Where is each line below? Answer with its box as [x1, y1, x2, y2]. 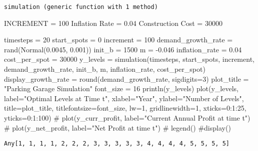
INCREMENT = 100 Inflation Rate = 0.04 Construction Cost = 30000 [4, 17, 222, 28]
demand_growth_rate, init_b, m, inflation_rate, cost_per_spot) [4, 64, 205, 74]
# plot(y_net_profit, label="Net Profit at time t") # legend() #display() [4, 122, 231, 133]
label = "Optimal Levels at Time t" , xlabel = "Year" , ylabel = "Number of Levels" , [4, 93, 244, 103]
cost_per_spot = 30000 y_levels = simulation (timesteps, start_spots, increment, [4, 54, 254, 64]
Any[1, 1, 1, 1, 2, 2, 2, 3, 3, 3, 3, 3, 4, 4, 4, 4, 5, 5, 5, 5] [4, 140, 230, 148]
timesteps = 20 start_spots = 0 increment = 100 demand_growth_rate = [4, 34, 233, 45]
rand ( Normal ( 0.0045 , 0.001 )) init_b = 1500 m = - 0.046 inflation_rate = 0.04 [4, 44, 242, 54]
